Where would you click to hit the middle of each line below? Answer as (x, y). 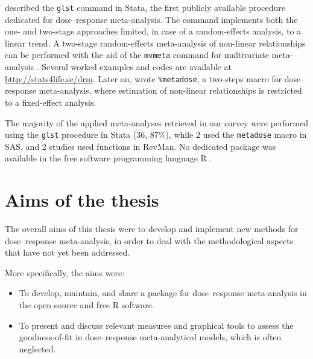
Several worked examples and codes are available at (137, 67)
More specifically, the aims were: (65, 272)
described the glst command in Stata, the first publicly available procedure (145, 7)
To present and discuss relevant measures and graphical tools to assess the (156, 325)
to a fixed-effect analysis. (51, 102)
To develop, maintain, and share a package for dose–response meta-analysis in (163, 293)
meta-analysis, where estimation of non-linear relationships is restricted (170, 90)
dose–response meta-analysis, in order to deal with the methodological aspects (149, 240)
